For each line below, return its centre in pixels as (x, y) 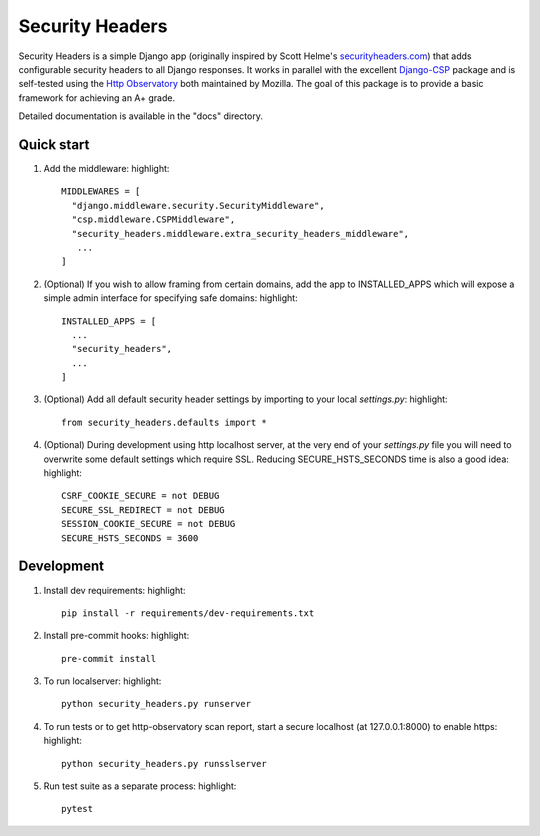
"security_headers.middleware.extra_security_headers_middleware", (240, 233)
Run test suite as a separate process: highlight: (140, 786)
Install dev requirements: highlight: (114, 590)
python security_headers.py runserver (156, 704)
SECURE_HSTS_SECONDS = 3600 (130, 538)
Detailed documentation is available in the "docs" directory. (141, 116)
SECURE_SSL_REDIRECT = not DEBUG (143, 509)
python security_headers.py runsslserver (164, 763)
